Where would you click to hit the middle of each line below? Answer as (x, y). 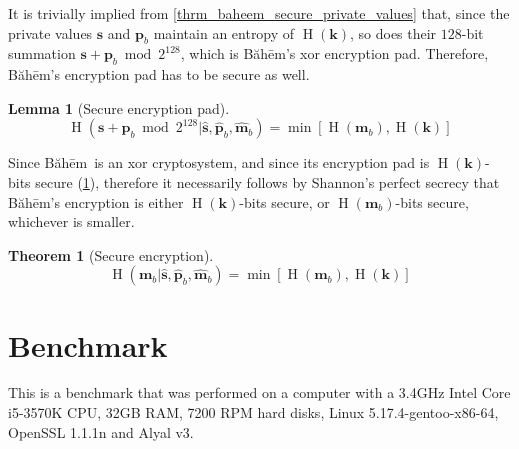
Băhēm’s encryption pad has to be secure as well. (159, 74)
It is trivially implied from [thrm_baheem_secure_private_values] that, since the (259, 13)
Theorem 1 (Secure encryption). (111, 254)
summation (42, 53)
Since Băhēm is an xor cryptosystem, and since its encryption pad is (219, 162)
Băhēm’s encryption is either (96, 201)
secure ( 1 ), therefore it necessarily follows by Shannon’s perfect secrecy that (267, 181)
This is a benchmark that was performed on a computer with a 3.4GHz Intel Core (259, 392)
